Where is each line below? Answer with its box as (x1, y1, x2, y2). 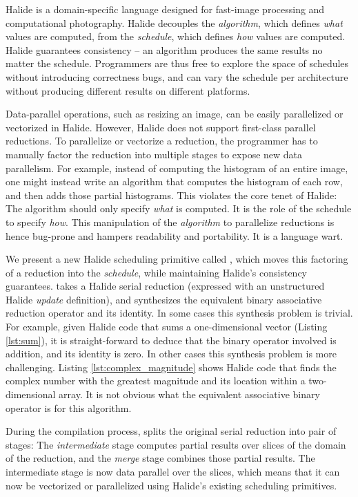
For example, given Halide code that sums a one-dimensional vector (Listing (6, 319, 328, 334)
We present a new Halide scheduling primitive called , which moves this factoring (6, 252, 348, 266)
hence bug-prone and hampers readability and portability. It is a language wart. (6, 228, 344, 243)
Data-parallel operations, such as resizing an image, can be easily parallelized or (6, 106, 344, 121)
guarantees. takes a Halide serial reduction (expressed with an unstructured (6, 279, 325, 293)
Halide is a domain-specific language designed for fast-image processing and (6, 2, 325, 16)
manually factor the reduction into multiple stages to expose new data (6, 147, 303, 161)
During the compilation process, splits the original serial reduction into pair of (6, 424, 337, 438)
